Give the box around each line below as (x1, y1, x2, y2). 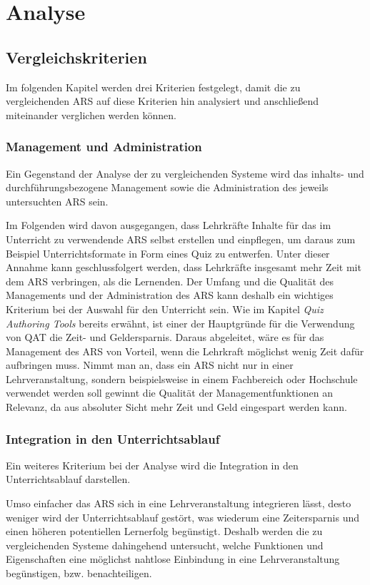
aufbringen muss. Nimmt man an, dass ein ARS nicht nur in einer (6, 357, 294, 372)
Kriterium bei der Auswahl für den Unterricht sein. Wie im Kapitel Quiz (6, 301, 324, 316)
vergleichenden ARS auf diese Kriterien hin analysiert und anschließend (6, 93, 319, 108)
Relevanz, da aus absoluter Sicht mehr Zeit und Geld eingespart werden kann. (6, 400, 347, 414)
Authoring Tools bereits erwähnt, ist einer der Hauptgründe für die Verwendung (6, 315, 355, 330)
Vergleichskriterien (6, 46, 147, 68)
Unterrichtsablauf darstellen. (6, 472, 131, 487)
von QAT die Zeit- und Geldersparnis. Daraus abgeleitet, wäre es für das (6, 330, 324, 345)
